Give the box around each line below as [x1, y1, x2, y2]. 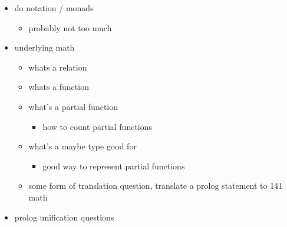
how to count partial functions [42, 120, 153, 132]
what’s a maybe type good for [28, 140, 137, 152]
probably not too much [28, 21, 112, 34]
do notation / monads [14, 2, 94, 14]
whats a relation [28, 61, 87, 73]
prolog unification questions [14, 211, 114, 223]
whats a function [28, 81, 89, 93]
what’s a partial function [28, 100, 118, 112]
